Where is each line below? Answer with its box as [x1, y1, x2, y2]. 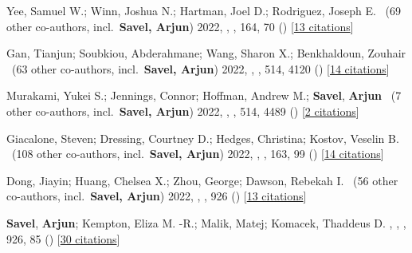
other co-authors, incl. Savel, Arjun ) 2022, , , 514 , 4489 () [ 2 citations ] [6, 102, 359, 119]
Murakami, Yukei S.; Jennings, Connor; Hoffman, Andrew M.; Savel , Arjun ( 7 [6, 87, 402, 104]
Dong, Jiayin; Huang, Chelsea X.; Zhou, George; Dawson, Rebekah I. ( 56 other [6, 172, 398, 188]
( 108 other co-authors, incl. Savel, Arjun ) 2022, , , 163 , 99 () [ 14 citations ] [11, 145, 384, 162]
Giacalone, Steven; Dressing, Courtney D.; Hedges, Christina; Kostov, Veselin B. [6, 129, 399, 146]
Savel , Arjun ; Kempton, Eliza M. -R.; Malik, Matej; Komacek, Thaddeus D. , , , [6, 214, 406, 231]
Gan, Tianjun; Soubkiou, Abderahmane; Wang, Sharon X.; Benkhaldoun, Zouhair [6, 45, 406, 61]
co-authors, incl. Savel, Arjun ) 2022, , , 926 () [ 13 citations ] [6, 188, 307, 204]
